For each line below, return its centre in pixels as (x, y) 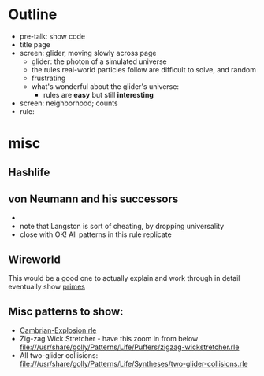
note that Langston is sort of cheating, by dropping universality (122, 227)
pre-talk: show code (52, 36)
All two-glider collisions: (59, 355)
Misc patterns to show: (66, 311)
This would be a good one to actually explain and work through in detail (124, 278)
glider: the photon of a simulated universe (99, 61)
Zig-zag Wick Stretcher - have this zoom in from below (109, 338)
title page (35, 44)
